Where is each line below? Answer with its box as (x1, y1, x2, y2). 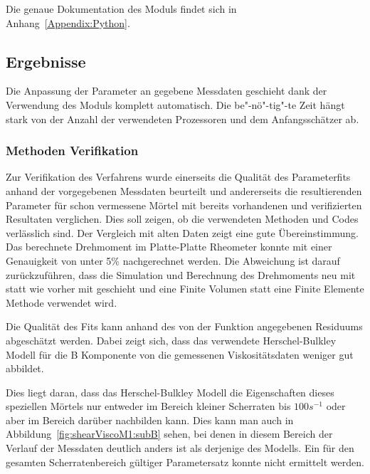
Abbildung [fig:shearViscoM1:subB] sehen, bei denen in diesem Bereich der (6, 426, 333, 441)
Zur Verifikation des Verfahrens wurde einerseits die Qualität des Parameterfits (6, 169, 351, 184)
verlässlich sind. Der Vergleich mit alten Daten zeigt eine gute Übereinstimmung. (6, 225, 359, 240)
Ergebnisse (6, 50, 86, 72)
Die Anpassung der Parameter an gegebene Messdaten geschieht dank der (6, 83, 327, 98)
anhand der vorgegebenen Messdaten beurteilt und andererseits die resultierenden (6, 183, 362, 198)
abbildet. (6, 361, 44, 376)
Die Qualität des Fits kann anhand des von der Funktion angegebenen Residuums (6, 319, 363, 334)
